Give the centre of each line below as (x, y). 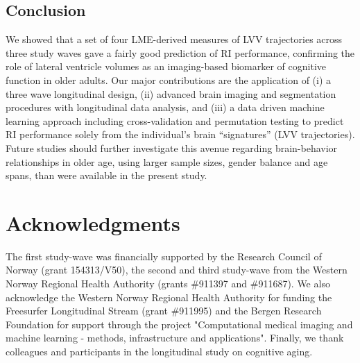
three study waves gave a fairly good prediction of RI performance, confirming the (180, 52)
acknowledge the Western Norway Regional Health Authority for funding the (169, 297)
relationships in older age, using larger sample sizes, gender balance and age (167, 161)
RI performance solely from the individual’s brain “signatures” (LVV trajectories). (180, 134)
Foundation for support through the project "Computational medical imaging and (179, 324)
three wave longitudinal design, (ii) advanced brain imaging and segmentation (171, 93)
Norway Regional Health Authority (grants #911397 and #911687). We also (168, 284)
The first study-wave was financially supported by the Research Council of (164, 256)
